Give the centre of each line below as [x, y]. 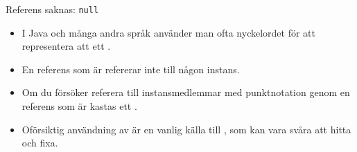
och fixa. [40, 143]
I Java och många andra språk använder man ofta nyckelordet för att [168, 32]
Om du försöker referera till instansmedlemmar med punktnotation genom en [186, 92]
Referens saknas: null [52, 9]
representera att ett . [66, 46]
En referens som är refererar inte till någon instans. [131, 69]
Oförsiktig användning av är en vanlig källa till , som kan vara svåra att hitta [186, 129]
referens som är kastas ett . [79, 106]
